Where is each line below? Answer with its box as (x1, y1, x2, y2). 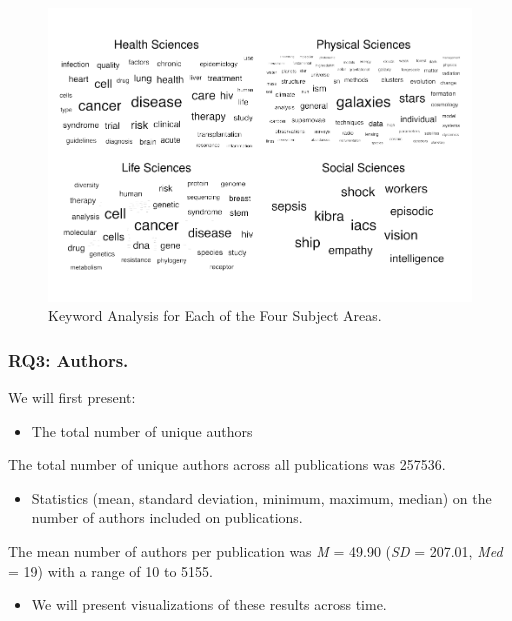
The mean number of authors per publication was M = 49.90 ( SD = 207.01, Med (8, 540, 503, 561)
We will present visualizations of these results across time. (31, 594, 387, 615)
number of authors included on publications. (31, 507, 303, 528)
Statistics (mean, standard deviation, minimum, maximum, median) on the (31, 487, 492, 508)
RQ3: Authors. (8, 347, 129, 372)
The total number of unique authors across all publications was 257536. (8, 454, 446, 475)
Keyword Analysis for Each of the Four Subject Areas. (48, 305, 382, 326)
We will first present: (8, 386, 136, 407)
